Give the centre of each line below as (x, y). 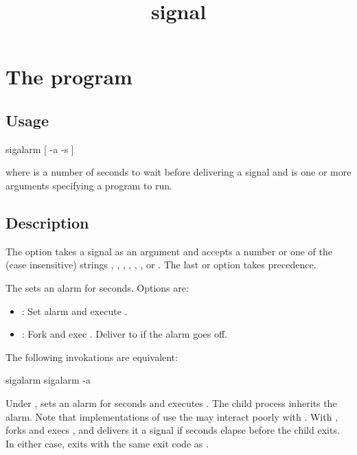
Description (47, 222)
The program (69, 77)
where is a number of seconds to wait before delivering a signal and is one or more (178, 172)
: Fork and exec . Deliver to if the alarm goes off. (125, 334)
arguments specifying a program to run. (89, 185)
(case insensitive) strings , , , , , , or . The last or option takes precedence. (161, 265)
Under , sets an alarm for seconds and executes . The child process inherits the (171, 402)
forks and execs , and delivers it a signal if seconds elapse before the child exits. (173, 430)
